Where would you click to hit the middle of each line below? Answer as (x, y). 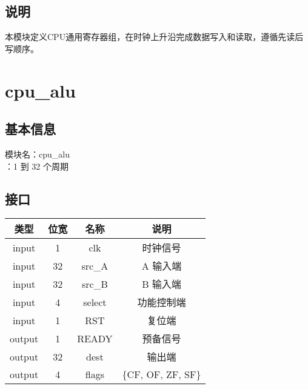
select (95, 302)
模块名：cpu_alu (37, 154)
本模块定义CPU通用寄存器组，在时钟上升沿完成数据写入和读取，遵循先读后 (154, 37)
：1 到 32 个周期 (37, 166)
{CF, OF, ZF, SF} (162, 374)
